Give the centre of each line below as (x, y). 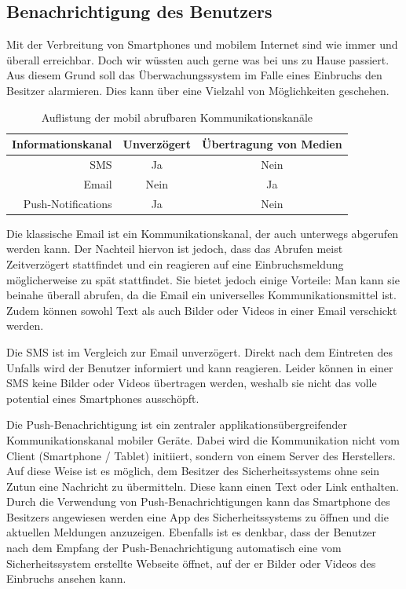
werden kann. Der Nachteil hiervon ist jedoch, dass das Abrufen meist (175, 249)
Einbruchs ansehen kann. (66, 578)
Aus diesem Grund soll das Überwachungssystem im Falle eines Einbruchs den (194, 75)
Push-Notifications (68, 203)
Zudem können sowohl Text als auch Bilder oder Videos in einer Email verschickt (202, 310)
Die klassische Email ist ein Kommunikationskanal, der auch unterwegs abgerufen (203, 233)
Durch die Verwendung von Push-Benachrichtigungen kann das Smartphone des (198, 501)
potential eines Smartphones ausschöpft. (103, 398)
